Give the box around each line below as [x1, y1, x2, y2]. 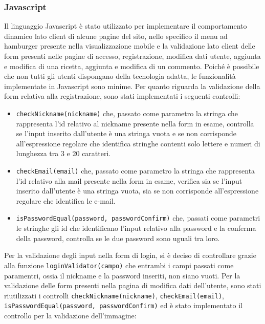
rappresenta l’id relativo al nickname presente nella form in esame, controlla [16, 118, 254, 128]
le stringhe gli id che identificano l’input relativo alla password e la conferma [16, 223, 256, 233]
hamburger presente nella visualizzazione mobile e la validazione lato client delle [4, 40, 255, 51]
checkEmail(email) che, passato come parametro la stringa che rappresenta [16, 165, 255, 176]
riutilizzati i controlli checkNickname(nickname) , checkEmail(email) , [4, 290, 224, 300]
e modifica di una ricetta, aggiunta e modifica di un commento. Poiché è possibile [4, 60, 259, 71]
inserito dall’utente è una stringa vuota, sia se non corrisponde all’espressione [16, 185, 259, 196]
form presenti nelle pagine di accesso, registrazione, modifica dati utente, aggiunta [4, 51, 261, 61]
